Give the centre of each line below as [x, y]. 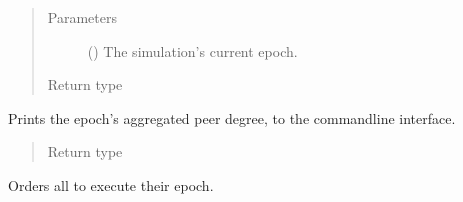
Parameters [82, 17]
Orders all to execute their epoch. [111, 184]
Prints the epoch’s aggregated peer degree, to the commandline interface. [232, 117]
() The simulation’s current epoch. [192, 50]
